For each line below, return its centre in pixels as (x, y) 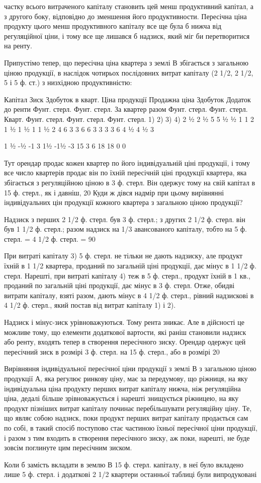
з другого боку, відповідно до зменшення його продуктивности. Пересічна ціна (125, 16)
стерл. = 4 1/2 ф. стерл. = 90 (50, 238)
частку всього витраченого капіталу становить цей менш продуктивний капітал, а (129, 6)
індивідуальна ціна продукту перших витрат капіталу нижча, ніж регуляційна (122, 388)
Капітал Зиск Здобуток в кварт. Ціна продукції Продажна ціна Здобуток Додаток (127, 99)
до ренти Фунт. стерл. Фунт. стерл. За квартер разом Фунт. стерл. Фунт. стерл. (126, 109)
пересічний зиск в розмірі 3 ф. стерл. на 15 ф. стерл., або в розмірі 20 (112, 351)
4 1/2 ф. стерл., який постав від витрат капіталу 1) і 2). (90, 305)
